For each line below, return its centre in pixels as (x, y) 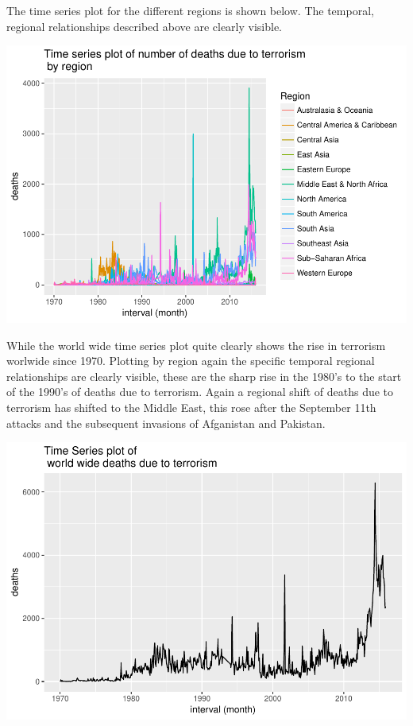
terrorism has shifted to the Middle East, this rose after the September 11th (191, 408)
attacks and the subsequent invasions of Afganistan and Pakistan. (166, 423)
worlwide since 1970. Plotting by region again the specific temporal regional (191, 361)
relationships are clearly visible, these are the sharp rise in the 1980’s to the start (204, 376)
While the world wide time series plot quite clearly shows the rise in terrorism (196, 345)
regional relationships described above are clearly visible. (145, 26)
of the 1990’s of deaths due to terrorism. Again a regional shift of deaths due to (200, 392)
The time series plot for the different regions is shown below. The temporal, (190, 10)
